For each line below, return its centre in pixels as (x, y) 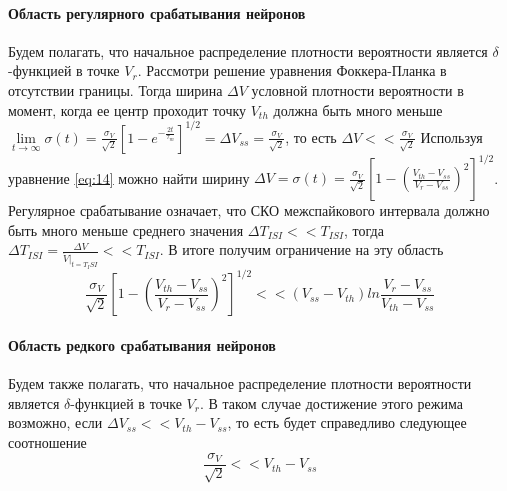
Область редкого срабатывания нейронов (142, 345)
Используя (451, 136)
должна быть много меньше (358, 109)
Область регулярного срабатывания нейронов (157, 12)
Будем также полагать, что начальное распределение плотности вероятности (240, 383)
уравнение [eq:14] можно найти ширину (129, 177)
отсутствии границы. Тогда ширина (115, 89)
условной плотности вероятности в (357, 89)
